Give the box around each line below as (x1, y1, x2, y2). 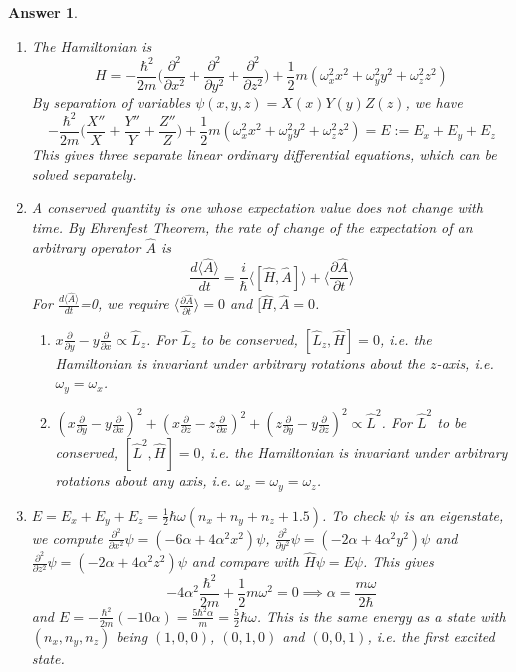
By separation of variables (31, 91, 191, 112)
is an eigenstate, (403, 504, 504, 525)
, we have (405, 91, 463, 112)
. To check (322, 504, 385, 525)
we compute (31, 527, 103, 548)
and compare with (191, 551, 300, 572)
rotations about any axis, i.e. (55, 470, 231, 491)
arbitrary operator (31, 236, 141, 257)
